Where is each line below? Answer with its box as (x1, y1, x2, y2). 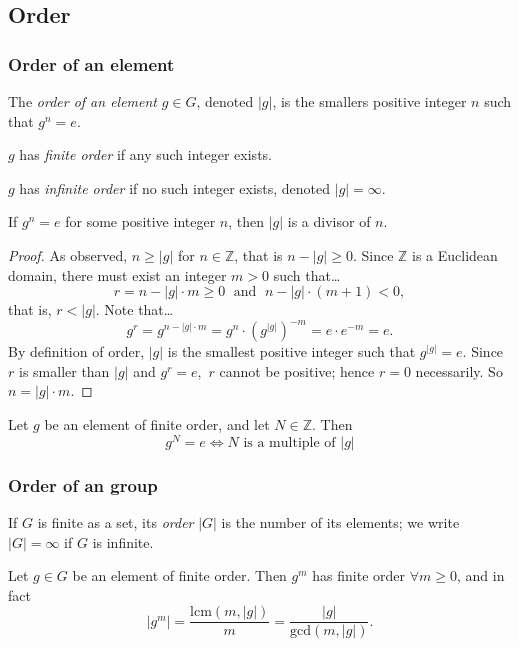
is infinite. (92, 531, 154, 552)
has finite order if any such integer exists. (19, 144, 272, 165)
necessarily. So (415, 360, 503, 381)
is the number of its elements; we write (221, 511, 460, 532)
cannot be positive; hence (219, 360, 375, 381)
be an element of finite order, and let (44, 414, 270, 435)
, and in (456, 565, 505, 586)
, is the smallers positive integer (272, 91, 467, 111)
